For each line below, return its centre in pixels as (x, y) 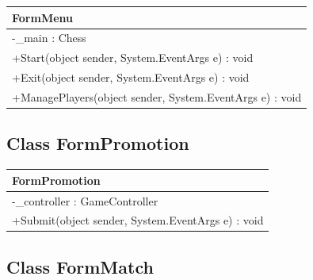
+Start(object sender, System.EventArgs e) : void (133, 58)
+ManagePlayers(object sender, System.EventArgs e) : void (157, 96)
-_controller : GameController (85, 200)
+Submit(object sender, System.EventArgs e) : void (138, 220)
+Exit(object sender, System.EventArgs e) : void (131, 77)
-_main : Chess (49, 38)
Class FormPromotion (98, 143)
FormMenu (42, 17)
